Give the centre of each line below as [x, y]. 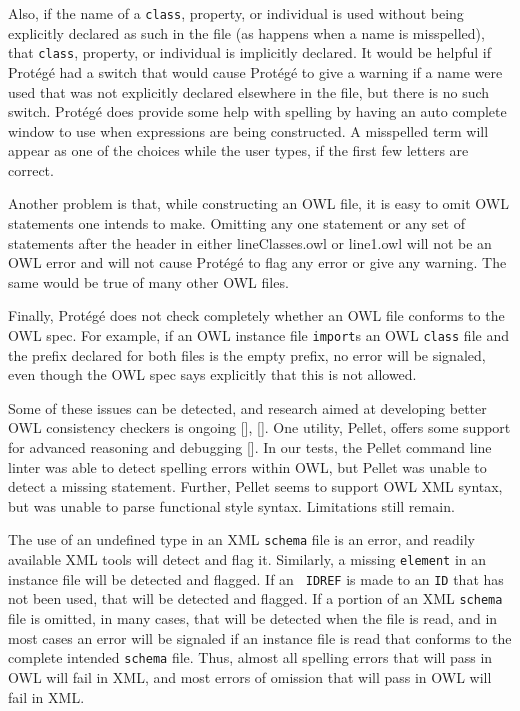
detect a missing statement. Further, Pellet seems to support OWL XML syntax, [255, 486]
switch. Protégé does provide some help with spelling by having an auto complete [257, 111]
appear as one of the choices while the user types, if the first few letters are [238, 150]
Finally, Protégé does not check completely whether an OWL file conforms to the [256, 315]
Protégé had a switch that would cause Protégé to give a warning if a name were [255, 71]
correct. [31, 169]
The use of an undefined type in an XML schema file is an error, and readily [241, 539]
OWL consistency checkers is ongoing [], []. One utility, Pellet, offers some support [259, 427]
